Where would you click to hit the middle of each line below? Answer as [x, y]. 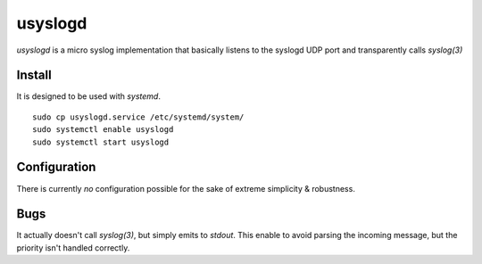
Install [34, 75]
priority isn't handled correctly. [73, 247]
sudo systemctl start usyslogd [101, 142]
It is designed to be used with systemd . [88, 96]
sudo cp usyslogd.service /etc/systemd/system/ [138, 117]
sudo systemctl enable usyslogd [103, 130]
